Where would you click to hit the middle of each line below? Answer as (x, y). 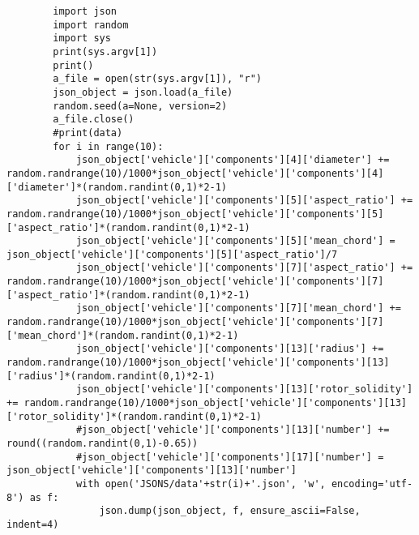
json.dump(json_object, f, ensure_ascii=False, (230, 511)
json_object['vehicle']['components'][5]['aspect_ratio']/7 (172, 254)
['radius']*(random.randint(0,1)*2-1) (111, 376)
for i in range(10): (108, 146)
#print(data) (88, 133)
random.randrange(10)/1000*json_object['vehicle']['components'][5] (195, 214)
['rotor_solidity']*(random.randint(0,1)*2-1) (134, 416)
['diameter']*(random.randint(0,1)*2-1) (117, 187)
